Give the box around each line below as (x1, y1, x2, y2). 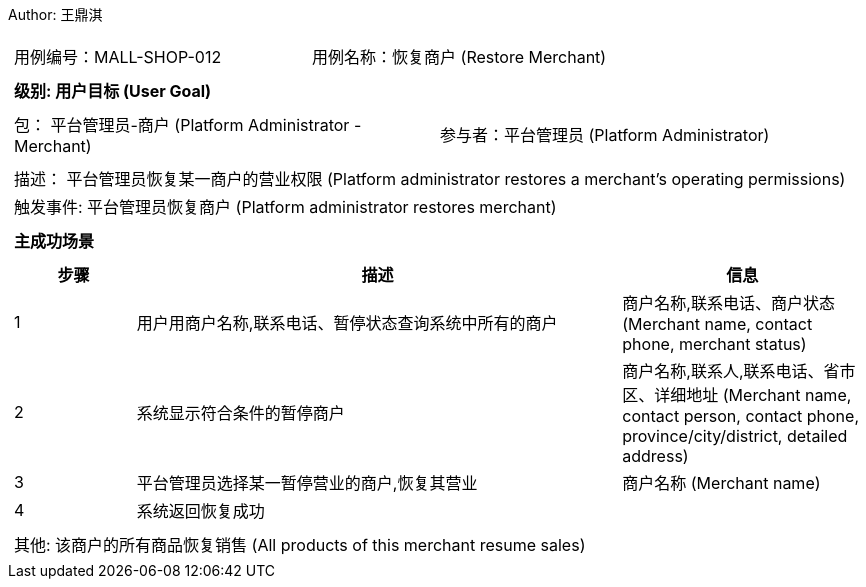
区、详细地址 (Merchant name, (622, 385, 852, 405)
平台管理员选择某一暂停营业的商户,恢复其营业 (136, 473, 478, 493)
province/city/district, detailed (622, 426, 848, 446)
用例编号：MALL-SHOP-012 (14, 47, 222, 67)
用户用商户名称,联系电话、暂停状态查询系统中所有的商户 (136, 313, 558, 333)
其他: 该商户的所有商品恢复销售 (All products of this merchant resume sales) (14, 535, 586, 555)
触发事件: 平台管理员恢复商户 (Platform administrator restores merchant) (14, 197, 557, 217)
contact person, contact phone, (622, 406, 859, 426)
